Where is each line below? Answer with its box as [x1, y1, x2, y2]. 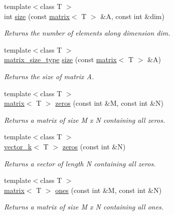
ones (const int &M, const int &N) [55, 184, 162, 195]
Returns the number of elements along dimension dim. [4, 28, 170, 38]
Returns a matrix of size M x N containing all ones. [4, 201, 164, 212]
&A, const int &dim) [100, 11, 164, 21]
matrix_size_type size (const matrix [4, 54, 117, 65]
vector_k [4, 141, 32, 151]
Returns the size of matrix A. [4, 71, 94, 81]
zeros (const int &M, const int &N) [55, 98, 164, 108]
